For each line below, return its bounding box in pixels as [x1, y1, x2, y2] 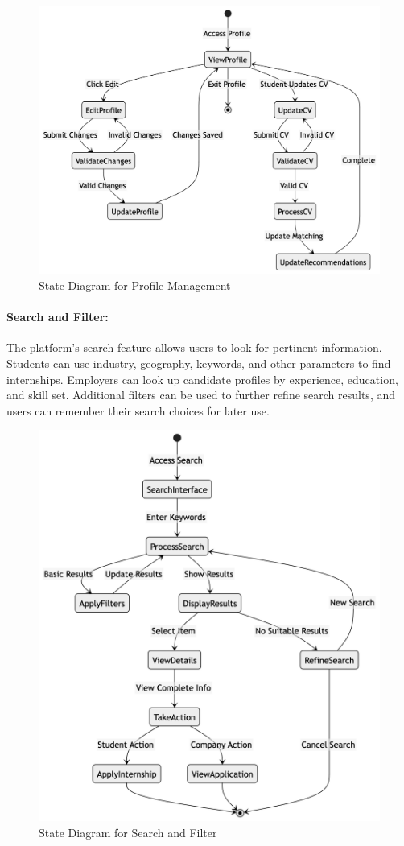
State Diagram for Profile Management [39, 277, 231, 294]
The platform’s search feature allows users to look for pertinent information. [6, 339, 382, 356]
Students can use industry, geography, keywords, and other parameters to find [6, 355, 391, 372]
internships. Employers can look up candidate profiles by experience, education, [6, 370, 398, 387]
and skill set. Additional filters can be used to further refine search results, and [6, 386, 396, 403]
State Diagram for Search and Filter [39, 823, 217, 840]
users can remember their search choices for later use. [6, 402, 270, 419]
